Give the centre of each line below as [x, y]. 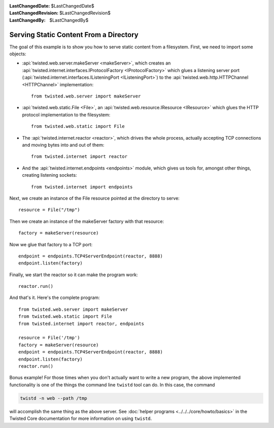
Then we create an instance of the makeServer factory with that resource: [87, 221]
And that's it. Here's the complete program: [55, 298]
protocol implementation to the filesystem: [66, 115]
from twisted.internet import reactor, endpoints [81, 323]
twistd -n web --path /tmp [54, 398]
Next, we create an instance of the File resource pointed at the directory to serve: [94, 198]
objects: [18, 54]
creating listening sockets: [49, 175]
